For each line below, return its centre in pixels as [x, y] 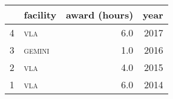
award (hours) [100, 15]
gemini [37, 50]
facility [40, 15]
